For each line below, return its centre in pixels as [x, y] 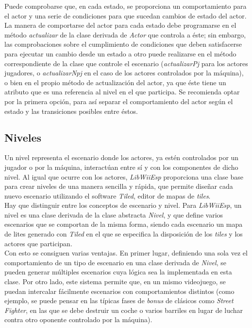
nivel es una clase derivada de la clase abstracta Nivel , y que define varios [114, 214]
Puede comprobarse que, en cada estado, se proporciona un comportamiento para [126, 6]
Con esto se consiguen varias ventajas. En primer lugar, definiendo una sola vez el [126, 253]
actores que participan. [38, 243]
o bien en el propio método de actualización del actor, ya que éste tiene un [115, 82]
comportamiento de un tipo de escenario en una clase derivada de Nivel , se [115, 262]
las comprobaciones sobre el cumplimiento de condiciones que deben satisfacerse [123, 44]
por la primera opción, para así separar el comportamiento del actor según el [119, 101]
